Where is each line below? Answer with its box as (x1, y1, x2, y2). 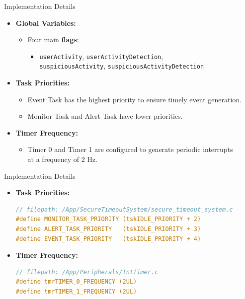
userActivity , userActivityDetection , (39, 51, 163, 61)
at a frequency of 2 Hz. (27, 154, 98, 164)
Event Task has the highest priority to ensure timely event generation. (27, 94, 242, 104)
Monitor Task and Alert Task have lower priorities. (27, 111, 183, 121)
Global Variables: (15, 17, 76, 28)
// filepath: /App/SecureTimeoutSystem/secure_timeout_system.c (15, 206, 233, 213)
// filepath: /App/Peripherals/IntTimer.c (15, 268, 159, 276)
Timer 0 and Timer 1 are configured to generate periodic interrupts (27, 144, 233, 154)
